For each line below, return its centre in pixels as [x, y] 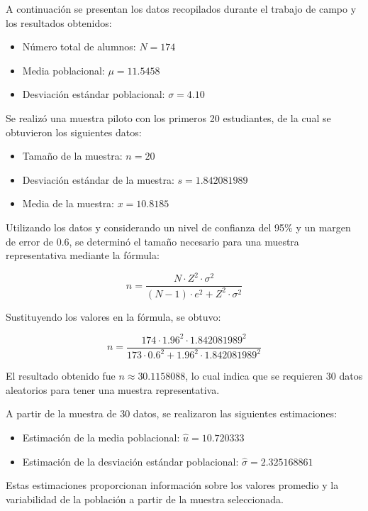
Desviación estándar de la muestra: [98, 179]
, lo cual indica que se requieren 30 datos [274, 376]
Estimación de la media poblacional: [101, 437]
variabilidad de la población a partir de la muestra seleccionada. [145, 499]
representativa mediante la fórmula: [83, 255]
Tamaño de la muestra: [72, 156]
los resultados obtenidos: [59, 22]
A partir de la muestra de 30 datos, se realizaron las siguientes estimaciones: [172, 413]
